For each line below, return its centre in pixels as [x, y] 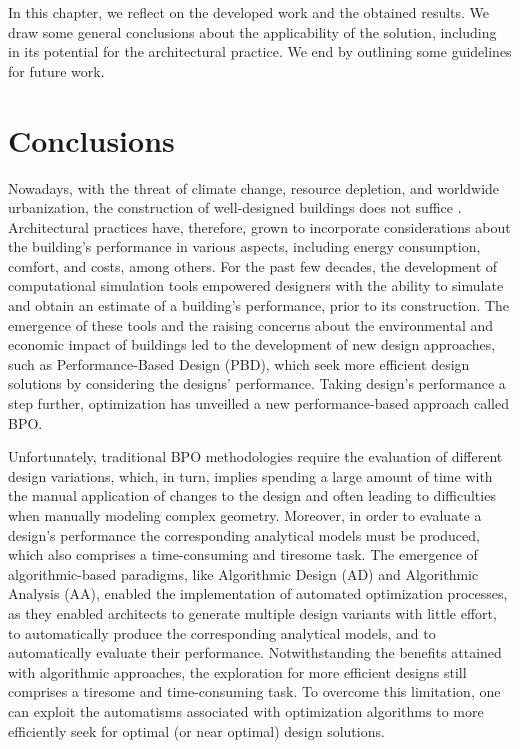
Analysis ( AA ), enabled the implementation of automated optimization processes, [258, 593]
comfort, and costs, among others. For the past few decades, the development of [253, 265]
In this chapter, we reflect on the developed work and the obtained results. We [249, 12]
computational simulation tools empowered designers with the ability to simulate [256, 285]
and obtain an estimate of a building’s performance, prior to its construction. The [259, 305]
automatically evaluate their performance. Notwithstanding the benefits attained [255, 652]
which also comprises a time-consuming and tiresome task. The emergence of [243, 554]
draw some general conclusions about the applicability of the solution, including [252, 31]
